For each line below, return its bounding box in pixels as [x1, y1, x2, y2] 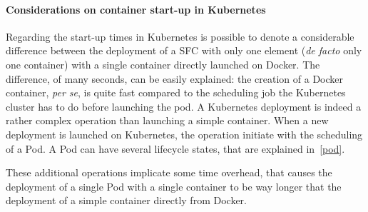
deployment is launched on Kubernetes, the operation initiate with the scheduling [6, 126, 363, 141]
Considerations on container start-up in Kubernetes [6, 1, 266, 16]
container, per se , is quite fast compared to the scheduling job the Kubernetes [6, 85, 346, 100]
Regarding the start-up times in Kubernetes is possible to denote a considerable [6, 29, 354, 44]
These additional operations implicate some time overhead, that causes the [6, 165, 332, 180]
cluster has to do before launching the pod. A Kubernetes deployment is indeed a [6, 99, 362, 113]
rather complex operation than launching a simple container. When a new [6, 113, 329, 128]
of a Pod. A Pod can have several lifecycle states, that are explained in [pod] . [6, 141, 345, 156]
